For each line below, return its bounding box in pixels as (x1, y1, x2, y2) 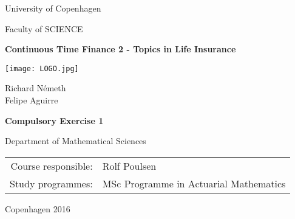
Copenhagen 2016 (5, 202, 70, 215)
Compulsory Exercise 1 (5, 114, 104, 127)
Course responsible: (10, 158, 93, 173)
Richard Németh (5, 82, 66, 94)
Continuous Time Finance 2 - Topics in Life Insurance (5, 43, 236, 55)
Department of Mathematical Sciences (5, 134, 146, 147)
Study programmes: (10, 176, 93, 190)
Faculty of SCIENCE (5, 22, 83, 35)
